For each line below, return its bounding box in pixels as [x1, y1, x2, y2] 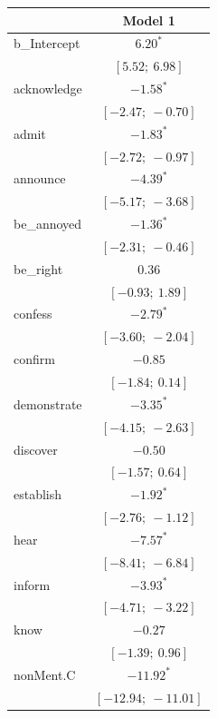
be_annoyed [14, 214, 82, 233]
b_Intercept [14, 34, 80, 53]
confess [14, 304, 52, 323]
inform [14, 575, 51, 594]
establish [14, 485, 62, 504]
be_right [14, 259, 63, 278]
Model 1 [122, 10, 175, 29]
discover [14, 439, 58, 458]
